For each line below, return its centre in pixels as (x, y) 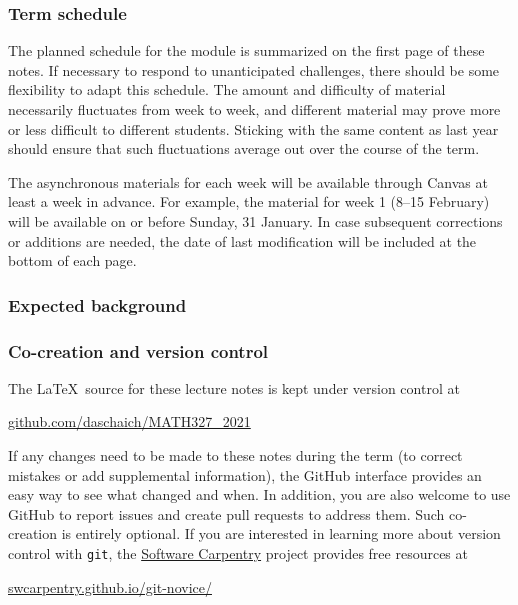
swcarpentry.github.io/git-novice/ (110, 586)
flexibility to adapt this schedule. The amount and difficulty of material (227, 89)
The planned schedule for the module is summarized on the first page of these (246, 50)
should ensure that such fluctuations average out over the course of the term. (244, 148)
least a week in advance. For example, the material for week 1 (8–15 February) (249, 201)
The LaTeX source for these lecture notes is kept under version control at (234, 387)
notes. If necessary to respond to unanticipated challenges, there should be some (254, 69)
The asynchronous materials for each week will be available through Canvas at (248, 181)
